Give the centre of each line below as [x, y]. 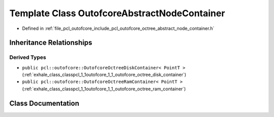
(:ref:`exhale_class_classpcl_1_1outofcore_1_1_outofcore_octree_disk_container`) [104, 75]
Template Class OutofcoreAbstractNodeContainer [117, 13]
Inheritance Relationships [51, 43]
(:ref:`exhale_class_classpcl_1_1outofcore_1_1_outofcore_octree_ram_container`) [104, 89]
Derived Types [28, 57]
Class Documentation [44, 103]
